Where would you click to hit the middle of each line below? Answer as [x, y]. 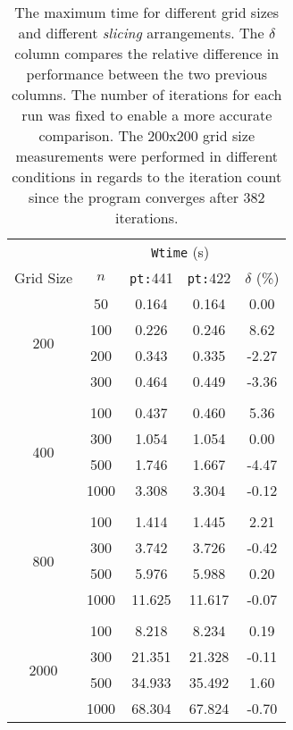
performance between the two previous [146, 74]
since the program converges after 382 [147, 197]
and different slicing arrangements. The [141, 33]
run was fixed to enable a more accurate [147, 115]
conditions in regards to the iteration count [147, 176]
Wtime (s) [180, 252]
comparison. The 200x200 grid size [147, 135]
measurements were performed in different [147, 156]
